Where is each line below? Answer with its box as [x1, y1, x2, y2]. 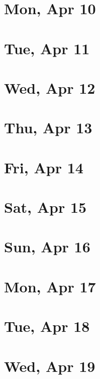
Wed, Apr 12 [4, 77, 95, 98]
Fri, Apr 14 [4, 157, 83, 177]
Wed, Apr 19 [4, 355, 95, 376]
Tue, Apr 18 [4, 316, 90, 336]
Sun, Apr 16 [4, 236, 90, 257]
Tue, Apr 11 [4, 37, 90, 58]
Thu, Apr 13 [4, 117, 92, 138]
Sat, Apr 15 [4, 197, 87, 217]
